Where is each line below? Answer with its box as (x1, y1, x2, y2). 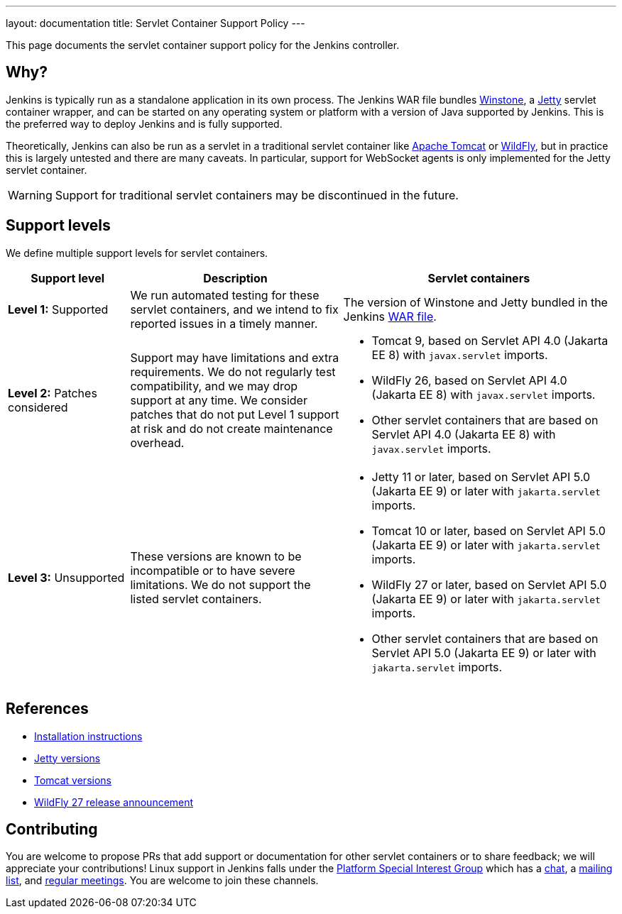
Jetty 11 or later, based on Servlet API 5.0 (371, 469, 591, 484)
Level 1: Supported (8, 302, 109, 316)
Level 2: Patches (8, 385, 97, 400)
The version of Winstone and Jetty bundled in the (343, 294, 608, 309)
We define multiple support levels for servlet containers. (6, 246, 268, 259)
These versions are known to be (130, 549, 302, 563)
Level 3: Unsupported (8, 570, 125, 585)
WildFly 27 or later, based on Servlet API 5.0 (371, 577, 607, 592)
